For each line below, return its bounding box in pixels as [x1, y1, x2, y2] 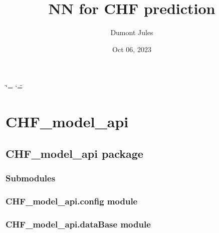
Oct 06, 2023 [112, 44, 151, 54]
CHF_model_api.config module [6, 194, 138, 207]
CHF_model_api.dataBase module [6, 217, 151, 230]
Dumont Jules [110, 27, 153, 38]
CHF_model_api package [6, 145, 143, 161]
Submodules [6, 171, 56, 184]
